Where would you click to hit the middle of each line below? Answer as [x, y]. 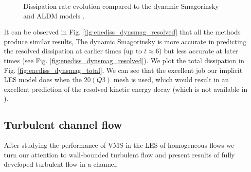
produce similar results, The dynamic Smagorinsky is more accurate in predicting [125, 41]
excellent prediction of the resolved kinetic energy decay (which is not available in [126, 89]
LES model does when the [43, 79]
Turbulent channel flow [63, 125]
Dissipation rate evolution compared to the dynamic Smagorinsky [121, 6]
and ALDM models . [54, 15]
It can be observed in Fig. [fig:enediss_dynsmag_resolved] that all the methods [122, 32]
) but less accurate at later [198, 51]
